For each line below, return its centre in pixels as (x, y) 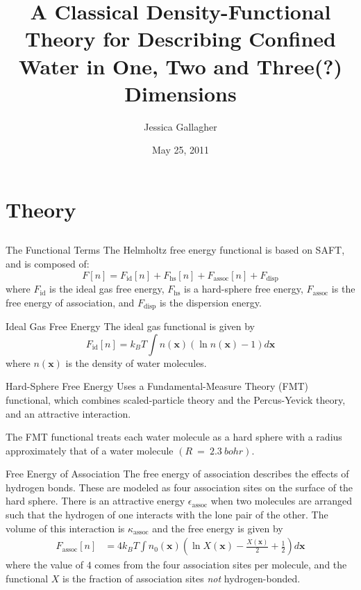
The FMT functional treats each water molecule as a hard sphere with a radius (174, 437)
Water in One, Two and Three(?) (180, 66)
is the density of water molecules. (136, 362)
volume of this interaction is (65, 528)
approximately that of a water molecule (90, 450)
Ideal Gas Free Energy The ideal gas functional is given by (130, 326)
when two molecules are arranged (282, 501)
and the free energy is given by (218, 528)
